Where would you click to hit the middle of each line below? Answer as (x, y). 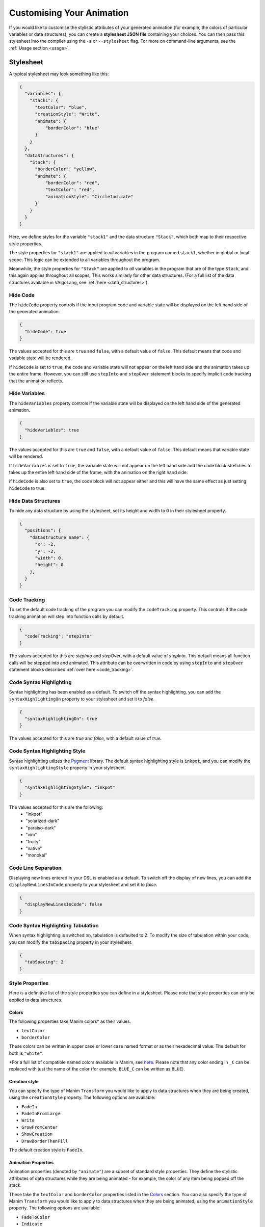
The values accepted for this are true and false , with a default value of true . (85, 738)
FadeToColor (36, 1217)
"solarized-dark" (43, 821)
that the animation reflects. (36, 381)
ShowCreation (37, 1134)
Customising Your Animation (69, 13)
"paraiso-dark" (41, 827)
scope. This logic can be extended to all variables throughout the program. (85, 260)
